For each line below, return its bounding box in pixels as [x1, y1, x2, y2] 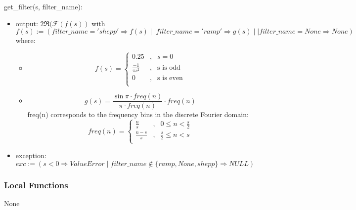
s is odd [157, 64, 180, 71]
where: [15, 35, 36, 45]
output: [15, 18, 38, 28]
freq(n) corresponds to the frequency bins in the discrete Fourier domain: [27, 109, 249, 120]
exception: [15, 150, 46, 160]
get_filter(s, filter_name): [4, 1, 83, 11]
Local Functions [4, 178, 68, 191]
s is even [157, 74, 183, 82]
